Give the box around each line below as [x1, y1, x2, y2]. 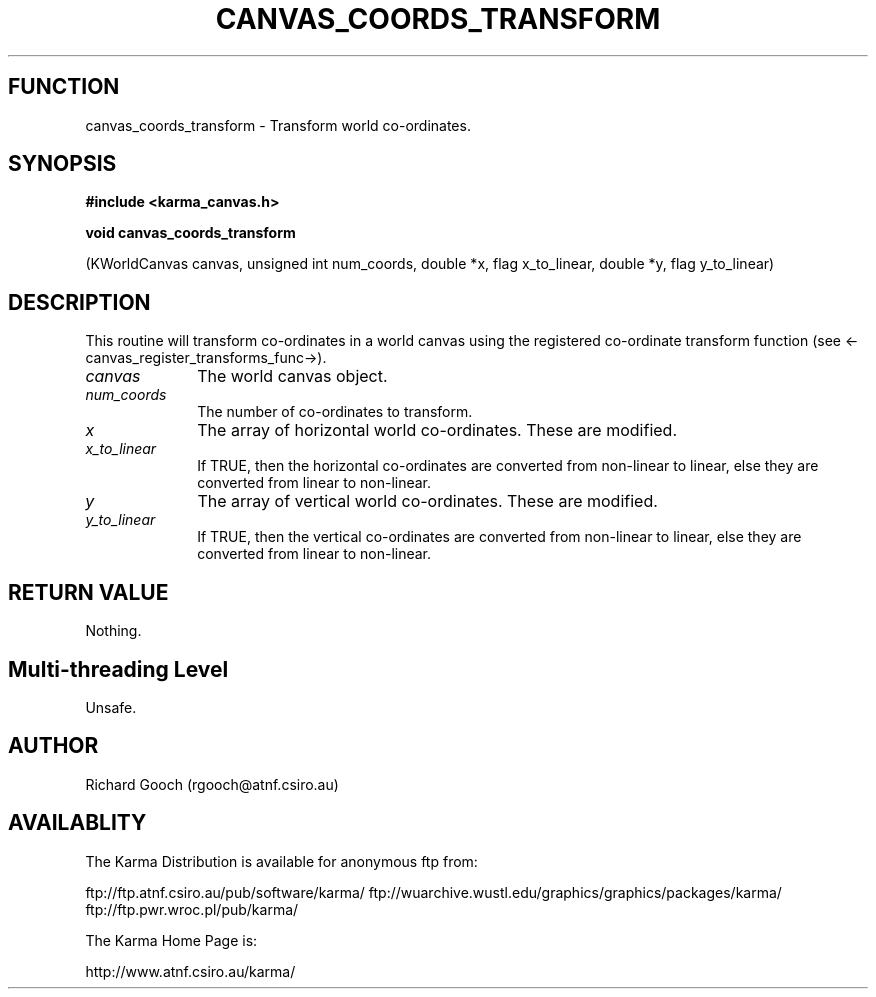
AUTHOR [8, 733, 99, 759]
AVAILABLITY [8, 810, 147, 836]
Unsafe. [85, 698, 137, 716]
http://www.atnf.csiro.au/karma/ [85, 962, 296, 980]
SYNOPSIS [8, 151, 117, 177]
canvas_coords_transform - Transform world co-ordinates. [85, 116, 471, 134]
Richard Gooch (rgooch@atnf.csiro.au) [85, 775, 339, 793]
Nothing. [85, 622, 142, 640]
